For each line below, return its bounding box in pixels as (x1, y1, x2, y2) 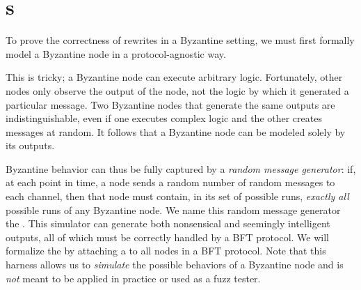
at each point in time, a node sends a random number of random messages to (6, 175, 335, 190)
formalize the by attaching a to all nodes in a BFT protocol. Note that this (6, 243, 326, 258)
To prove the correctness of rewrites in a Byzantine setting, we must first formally (6, 33, 355, 47)
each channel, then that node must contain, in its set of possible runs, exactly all (6, 189, 349, 204)
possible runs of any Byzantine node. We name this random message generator (6, 202, 341, 217)
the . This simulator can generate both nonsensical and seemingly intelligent (6, 216, 330, 231)
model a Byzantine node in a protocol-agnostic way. (6, 46, 226, 61)
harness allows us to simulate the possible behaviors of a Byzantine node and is (6, 257, 344, 272)
